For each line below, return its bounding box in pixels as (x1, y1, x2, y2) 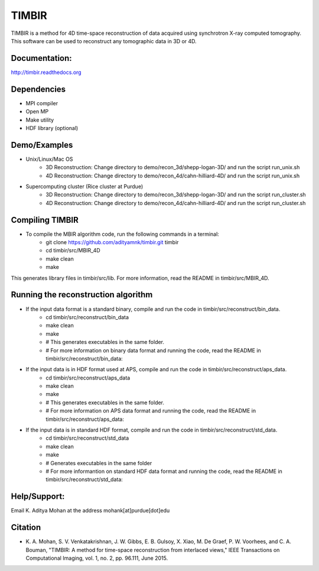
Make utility (25, 116, 54, 124)
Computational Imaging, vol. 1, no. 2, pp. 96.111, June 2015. (25, 554, 168, 562)
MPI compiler (25, 99, 58, 106)
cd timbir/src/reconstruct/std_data (45, 434, 129, 442)
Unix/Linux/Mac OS (25, 155, 73, 163)
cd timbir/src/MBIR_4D (45, 247, 100, 254)
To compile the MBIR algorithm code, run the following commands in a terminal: (25, 231, 220, 238)
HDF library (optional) (25, 124, 79, 131)
